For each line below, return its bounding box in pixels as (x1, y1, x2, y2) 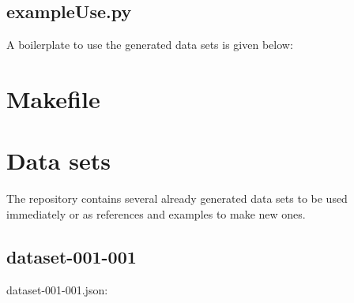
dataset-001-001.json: (6, 281, 108, 297)
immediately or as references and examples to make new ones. (6, 205, 306, 222)
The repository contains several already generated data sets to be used (6, 190, 348, 207)
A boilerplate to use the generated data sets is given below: (6, 36, 293, 53)
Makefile (6, 82, 100, 114)
